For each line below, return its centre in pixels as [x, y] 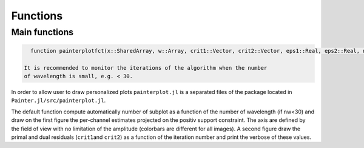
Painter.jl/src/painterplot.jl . [59, 101]
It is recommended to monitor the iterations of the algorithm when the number [146, 68]
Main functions [42, 32]
